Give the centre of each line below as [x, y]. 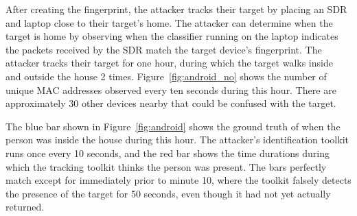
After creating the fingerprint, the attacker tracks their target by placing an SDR [176, 9]
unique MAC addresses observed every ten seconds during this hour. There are [171, 89]
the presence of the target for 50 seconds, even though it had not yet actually [168, 193]
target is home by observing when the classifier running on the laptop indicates [172, 36]
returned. [25, 207]
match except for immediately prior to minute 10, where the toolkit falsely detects [178, 180]
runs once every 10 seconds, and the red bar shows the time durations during [168, 153]
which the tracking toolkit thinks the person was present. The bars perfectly [166, 166]
